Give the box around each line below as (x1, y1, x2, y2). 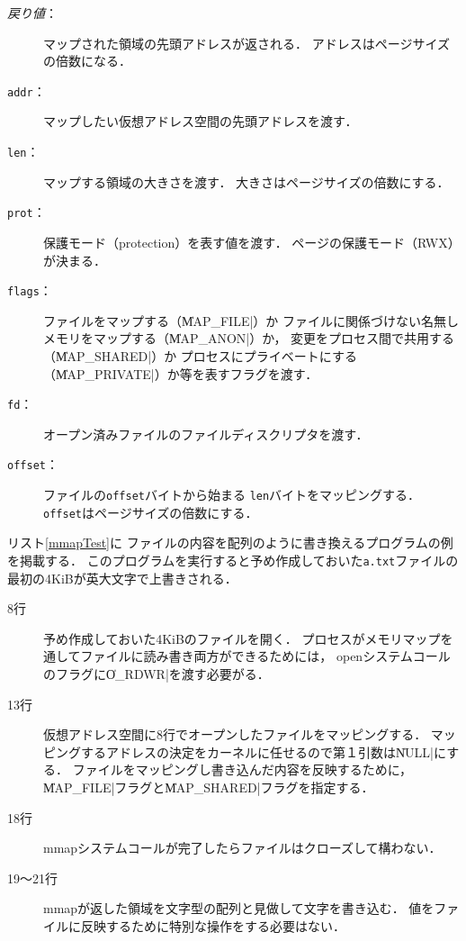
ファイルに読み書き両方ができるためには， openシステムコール (80, 647, 451, 665)
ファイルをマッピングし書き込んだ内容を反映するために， (72, 760, 412, 779)
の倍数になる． (43, 51, 131, 70)
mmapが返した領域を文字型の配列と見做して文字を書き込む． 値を (43, 899, 435, 918)
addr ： (7, 81, 46, 100)
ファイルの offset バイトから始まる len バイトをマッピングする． (43, 485, 421, 504)
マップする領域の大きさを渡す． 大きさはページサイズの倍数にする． (43, 172, 450, 191)
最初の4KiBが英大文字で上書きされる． (7, 568, 237, 587)
